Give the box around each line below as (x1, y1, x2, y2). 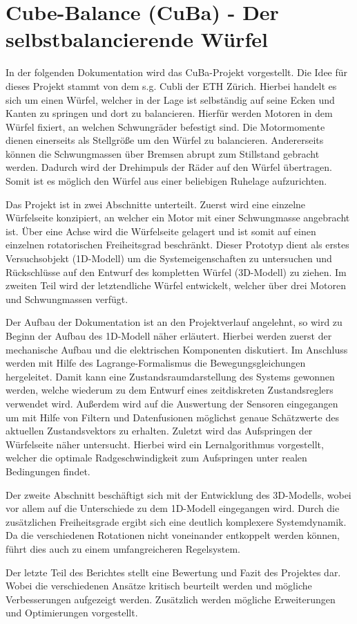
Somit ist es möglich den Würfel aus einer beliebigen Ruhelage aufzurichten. (6, 174, 327, 188)
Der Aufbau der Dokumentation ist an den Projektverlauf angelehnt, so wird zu (6, 315, 342, 329)
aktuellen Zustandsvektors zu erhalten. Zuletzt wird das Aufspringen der (6, 423, 313, 438)
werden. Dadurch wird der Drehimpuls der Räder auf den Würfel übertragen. (6, 160, 332, 174)
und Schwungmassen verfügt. (6, 291, 128, 306)
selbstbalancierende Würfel (6, 25, 268, 53)
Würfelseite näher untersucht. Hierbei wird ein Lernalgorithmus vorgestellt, (6, 437, 324, 451)
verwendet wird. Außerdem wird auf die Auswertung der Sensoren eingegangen (6, 396, 338, 410)
